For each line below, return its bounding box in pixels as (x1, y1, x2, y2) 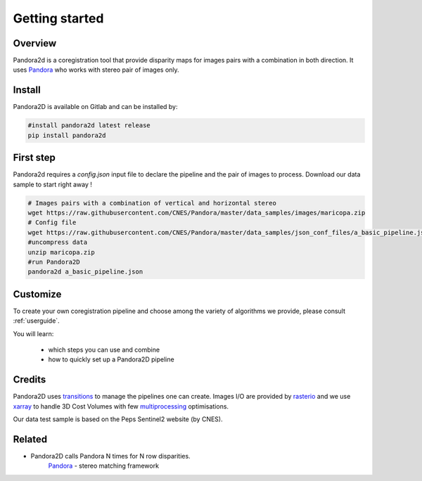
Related (13, 433, 48, 445)
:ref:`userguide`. (13, 316, 60, 325)
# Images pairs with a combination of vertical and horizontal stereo (27, 199, 277, 207)
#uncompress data (27, 238, 88, 246)
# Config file (27, 219, 77, 226)
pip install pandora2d (27, 131, 106, 139)
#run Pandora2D (27, 257, 80, 266)
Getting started (13, 11, 104, 26)
